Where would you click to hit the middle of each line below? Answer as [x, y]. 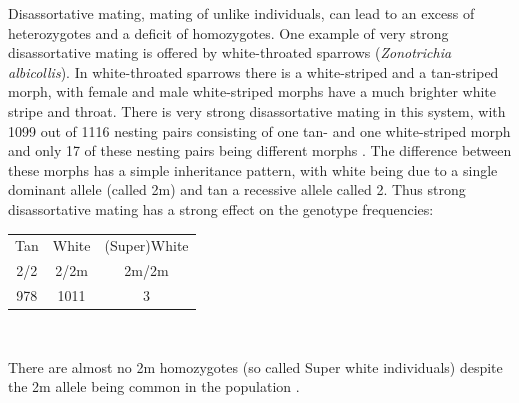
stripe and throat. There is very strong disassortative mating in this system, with [257, 110]
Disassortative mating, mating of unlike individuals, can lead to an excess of [241, 13]
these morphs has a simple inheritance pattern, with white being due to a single [253, 169]
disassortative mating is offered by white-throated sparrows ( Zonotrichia [230, 52]
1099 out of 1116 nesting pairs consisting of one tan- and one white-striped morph [259, 130]
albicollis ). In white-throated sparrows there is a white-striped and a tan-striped [253, 71]
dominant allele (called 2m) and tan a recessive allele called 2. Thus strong [237, 189]
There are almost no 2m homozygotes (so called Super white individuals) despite [255, 366]
